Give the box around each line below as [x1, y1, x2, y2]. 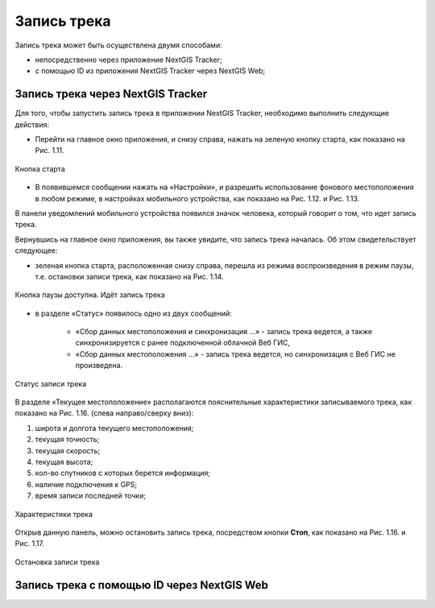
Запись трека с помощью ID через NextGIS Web [14, 578, 269, 592]
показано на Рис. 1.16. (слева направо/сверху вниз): [14, 408, 194, 418]
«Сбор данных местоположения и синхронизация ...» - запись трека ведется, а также [75, 327, 373, 337]
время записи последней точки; [35, 491, 147, 501]
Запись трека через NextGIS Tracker [14, 87, 208, 101]
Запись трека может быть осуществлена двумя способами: [14, 40, 222, 50]
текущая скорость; [35, 445, 101, 455]
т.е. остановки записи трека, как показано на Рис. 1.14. [35, 271, 224, 281]
